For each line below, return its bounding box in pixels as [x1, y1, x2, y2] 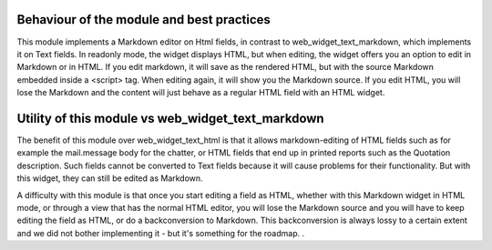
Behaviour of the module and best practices [16, 12, 271, 27]
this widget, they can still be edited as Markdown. [16, 173, 204, 184]
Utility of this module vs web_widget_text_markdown [16, 110, 324, 126]
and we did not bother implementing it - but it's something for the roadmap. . [16, 227, 305, 238]
